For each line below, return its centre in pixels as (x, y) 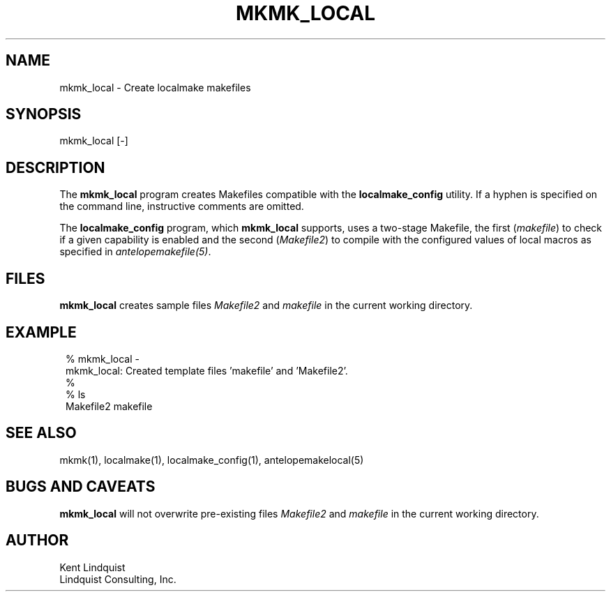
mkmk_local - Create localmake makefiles (155, 87)
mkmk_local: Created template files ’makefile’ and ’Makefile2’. (207, 370)
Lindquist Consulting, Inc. (118, 579)
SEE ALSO (41, 433)
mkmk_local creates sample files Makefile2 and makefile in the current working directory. (266, 305)
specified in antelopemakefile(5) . (135, 252)
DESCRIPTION (55, 167)
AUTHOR (37, 541)
